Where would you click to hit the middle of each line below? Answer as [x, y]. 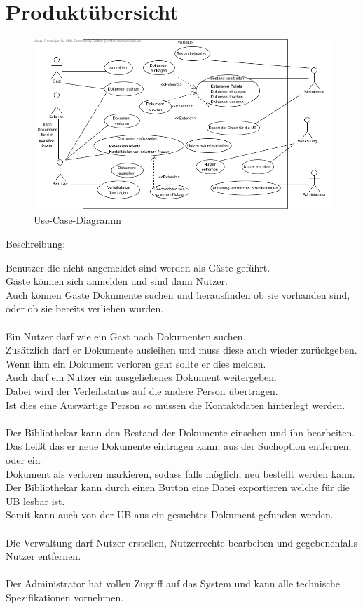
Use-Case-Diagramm [77, 220]
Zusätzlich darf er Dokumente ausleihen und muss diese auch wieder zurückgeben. [181, 350]
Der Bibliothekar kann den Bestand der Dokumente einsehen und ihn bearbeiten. [180, 432]
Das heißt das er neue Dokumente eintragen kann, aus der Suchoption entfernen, [179, 446]
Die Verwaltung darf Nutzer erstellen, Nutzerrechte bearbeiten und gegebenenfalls [181, 542]
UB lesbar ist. [35, 501]
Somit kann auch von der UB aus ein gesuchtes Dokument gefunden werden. [170, 515]
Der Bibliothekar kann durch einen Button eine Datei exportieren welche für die [178, 487]
